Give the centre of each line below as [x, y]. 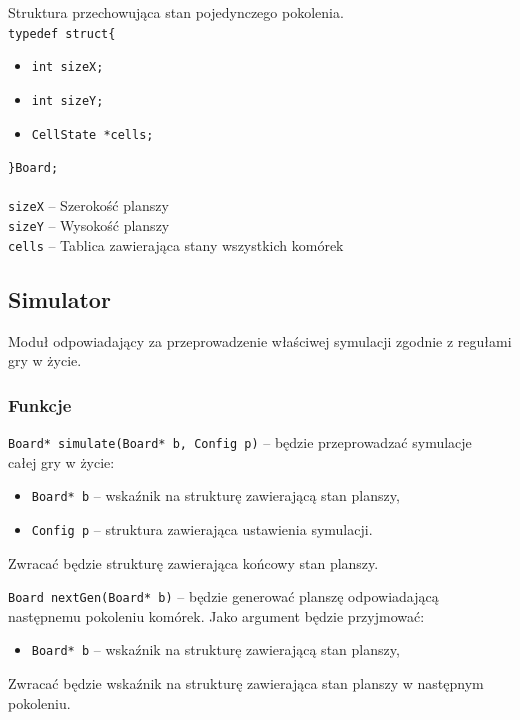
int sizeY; [67, 100]
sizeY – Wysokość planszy [89, 225]
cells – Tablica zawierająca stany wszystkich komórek [176, 244]
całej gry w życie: [61, 461]
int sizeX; [67, 67]
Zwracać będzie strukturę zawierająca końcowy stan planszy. [193, 562]
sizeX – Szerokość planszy [88, 205]
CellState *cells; [92, 134]
